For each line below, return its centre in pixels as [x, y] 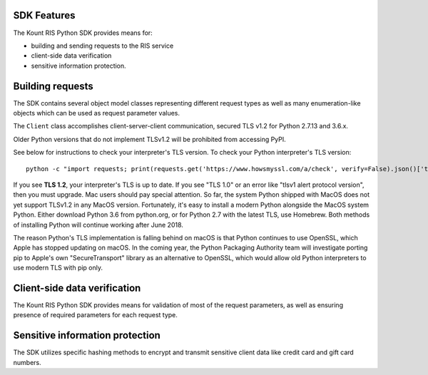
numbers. [27, 362]
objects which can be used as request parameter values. [97, 113]
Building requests [53, 86]
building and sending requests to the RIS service [102, 46]
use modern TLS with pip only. [58, 268]
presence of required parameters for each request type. [96, 315]
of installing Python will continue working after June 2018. [98, 225]
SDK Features [44, 15]
